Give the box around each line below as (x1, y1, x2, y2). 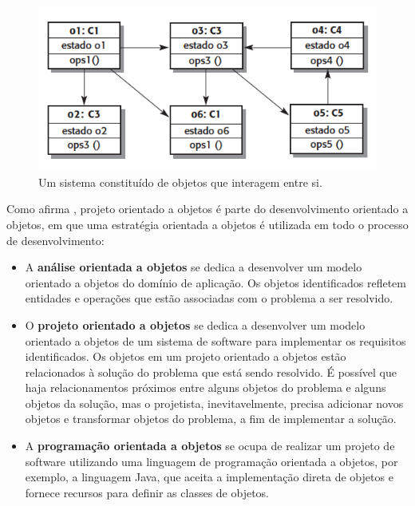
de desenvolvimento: (6, 231, 105, 248)
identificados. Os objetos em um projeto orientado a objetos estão (25, 348, 346, 365)
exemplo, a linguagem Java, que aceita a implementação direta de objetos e (25, 468, 393, 485)
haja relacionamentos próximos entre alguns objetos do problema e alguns (25, 379, 386, 396)
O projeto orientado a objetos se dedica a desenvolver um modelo (25, 316, 366, 333)
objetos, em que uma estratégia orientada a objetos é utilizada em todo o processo (6, 215, 409, 232)
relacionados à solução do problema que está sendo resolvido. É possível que (25, 363, 397, 380)
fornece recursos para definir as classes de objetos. (25, 484, 269, 500)
